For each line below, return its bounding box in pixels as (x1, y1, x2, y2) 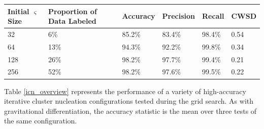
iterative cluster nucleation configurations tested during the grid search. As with (4, 96, 254, 106)
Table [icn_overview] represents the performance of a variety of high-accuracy (4, 85, 246, 96)
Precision (162, 11, 195, 21)
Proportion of (48, 6, 97, 16)
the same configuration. (4, 115, 77, 126)
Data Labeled (48, 16, 96, 26)
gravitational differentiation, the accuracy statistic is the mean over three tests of (4, 105, 257, 116)
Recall (202, 11, 224, 21)
